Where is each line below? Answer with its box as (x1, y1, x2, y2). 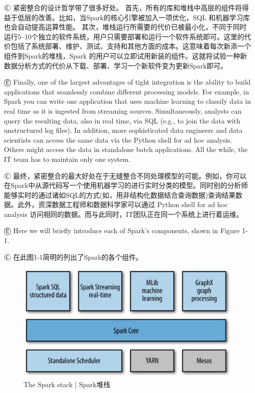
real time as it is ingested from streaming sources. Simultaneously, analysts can (4, 105, 242, 116)
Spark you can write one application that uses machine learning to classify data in (4, 96, 251, 106)
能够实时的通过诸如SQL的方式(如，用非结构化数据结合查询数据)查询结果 (4, 189, 236, 200)
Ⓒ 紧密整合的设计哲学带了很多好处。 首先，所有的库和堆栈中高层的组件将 (4, 2, 242, 12)
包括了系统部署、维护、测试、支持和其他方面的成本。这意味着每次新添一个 (10, 41, 251, 51)
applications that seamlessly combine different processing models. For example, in (4, 86, 249, 96)
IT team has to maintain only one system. (4, 153, 130, 164)
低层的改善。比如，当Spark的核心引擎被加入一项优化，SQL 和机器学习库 (17, 12, 250, 22)
